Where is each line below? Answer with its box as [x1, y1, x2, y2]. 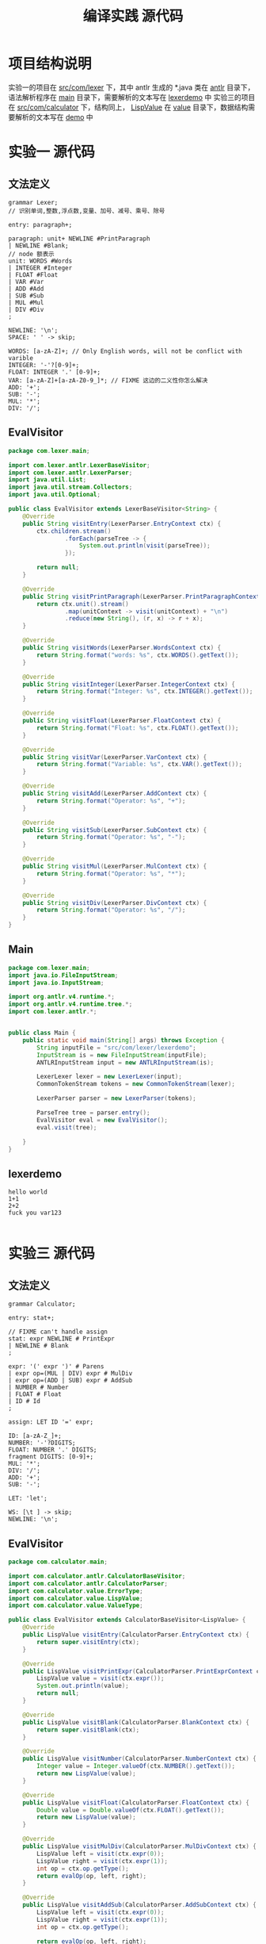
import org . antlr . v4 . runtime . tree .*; [8, 1000, 133, 1008]
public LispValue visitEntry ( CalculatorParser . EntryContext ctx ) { [22, 1631, 249, 1639]
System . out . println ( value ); [36, 1682, 129, 1690]
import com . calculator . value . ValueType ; [8, 1601, 144, 1610]
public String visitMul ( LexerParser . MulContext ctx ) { [22, 862, 207, 870]
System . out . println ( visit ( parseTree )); [78, 542, 211, 550]
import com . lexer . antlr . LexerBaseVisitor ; [8, 461, 150, 469]
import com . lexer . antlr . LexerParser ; [8, 469, 133, 477]
